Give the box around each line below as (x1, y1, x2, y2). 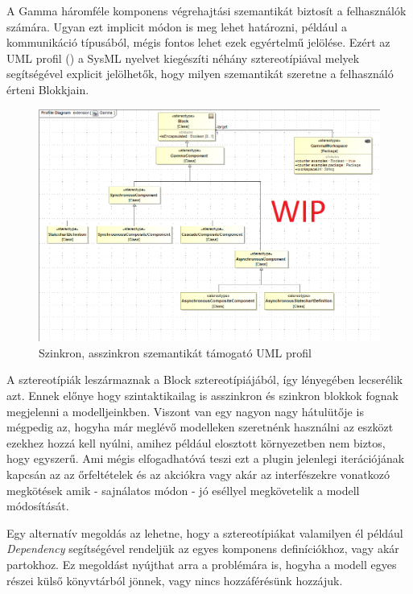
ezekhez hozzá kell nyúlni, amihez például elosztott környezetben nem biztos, (6, 434, 386, 451)
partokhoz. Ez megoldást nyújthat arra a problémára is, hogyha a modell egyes (6, 555, 397, 572)
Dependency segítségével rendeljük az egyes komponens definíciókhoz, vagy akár (6, 540, 399, 557)
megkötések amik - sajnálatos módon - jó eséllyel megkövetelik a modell (6, 481, 360, 498)
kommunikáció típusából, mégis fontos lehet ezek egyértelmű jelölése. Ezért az (6, 34, 390, 51)
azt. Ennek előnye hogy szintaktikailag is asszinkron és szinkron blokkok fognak (6, 386, 399, 403)
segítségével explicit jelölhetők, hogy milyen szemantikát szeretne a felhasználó (6, 65, 394, 82)
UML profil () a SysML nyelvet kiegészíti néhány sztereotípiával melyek (6, 49, 360, 66)
